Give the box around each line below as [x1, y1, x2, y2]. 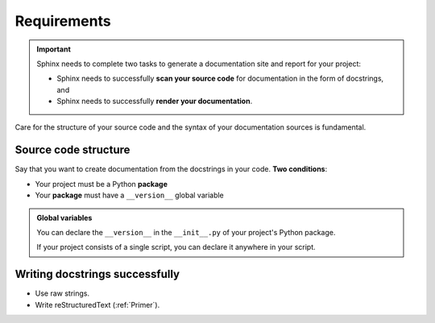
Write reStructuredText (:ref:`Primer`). [35, 300, 160, 309]
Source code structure [14, 143, 130, 157]
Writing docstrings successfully [14, 267, 180, 281]
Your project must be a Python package [35, 179, 168, 188]
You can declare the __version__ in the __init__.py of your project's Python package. [36, 227, 336, 237]
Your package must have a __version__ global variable [35, 190, 225, 201]
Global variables [36, 213, 93, 222]
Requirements [14, 12, 112, 30]
